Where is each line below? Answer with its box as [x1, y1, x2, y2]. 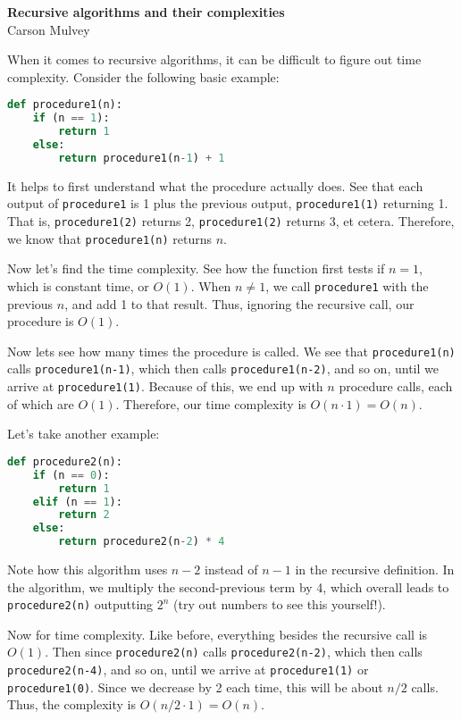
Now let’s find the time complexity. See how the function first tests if [7, 259, 385, 278]
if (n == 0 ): [32, 468, 110, 481]
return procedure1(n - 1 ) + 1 [58, 151, 225, 164]
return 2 [58, 508, 110, 522]
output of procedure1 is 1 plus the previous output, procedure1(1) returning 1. [7, 194, 448, 213]
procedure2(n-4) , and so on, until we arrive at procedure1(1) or [7, 660, 369, 679]
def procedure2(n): [7, 455, 122, 468]
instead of [205, 560, 258, 579]
